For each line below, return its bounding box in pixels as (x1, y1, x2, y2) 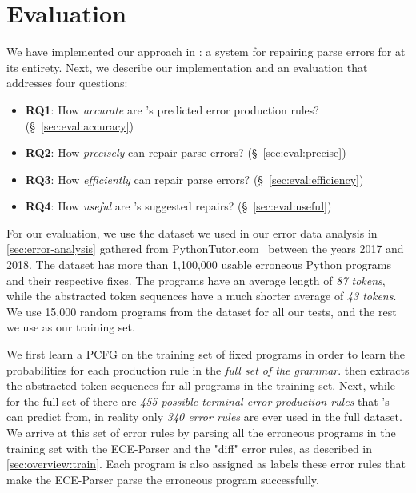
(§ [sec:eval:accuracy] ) (25, 117, 134, 134)
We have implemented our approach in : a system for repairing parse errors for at (6, 43, 406, 60)
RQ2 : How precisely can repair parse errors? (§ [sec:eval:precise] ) (25, 144, 346, 161)
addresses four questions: (6, 74, 128, 91)
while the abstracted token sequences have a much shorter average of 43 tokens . (6, 287, 397, 304)
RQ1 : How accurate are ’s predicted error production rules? (25, 101, 319, 118)
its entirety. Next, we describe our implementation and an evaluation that (6, 58, 368, 75)
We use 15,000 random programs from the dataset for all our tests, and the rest (6, 303, 397, 319)
